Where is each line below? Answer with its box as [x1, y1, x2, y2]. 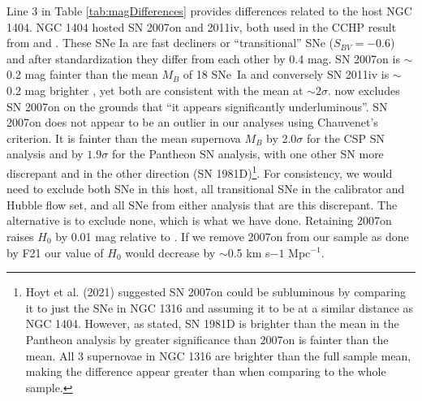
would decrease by [125, 244, 216, 261]
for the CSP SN [307, 129, 385, 146]
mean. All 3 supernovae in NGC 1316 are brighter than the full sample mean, [25, 347, 411, 364]
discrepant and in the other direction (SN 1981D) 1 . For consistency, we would [6, 162, 393, 181]
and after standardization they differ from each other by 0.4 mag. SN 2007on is [6, 50, 400, 67]
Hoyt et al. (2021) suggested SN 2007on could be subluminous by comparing [25, 283, 406, 300]
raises [6, 227, 34, 244]
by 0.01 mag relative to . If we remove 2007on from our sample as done [55, 227, 409, 244]
